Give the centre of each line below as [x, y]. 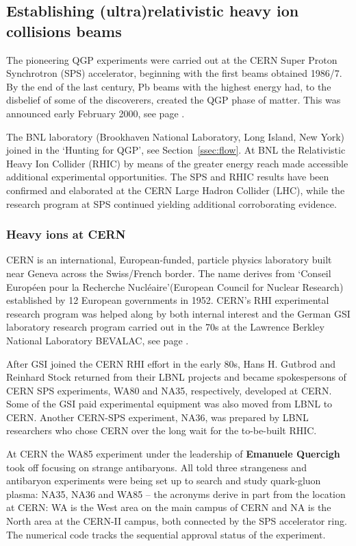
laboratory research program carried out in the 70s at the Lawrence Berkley [165, 327]
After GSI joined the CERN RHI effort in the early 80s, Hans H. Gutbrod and [171, 363]
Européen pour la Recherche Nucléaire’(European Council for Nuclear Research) [175, 286]
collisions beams [64, 31]
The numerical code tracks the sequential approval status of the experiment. [166, 534]
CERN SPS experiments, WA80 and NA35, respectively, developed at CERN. [169, 390]
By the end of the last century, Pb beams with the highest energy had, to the [169, 86]
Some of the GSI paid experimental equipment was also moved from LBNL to [169, 404]
